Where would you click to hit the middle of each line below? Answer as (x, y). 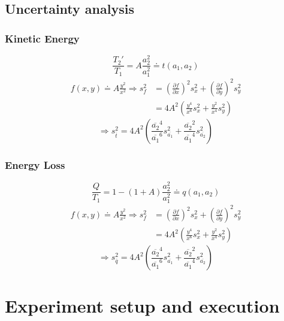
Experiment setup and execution (142, 306)
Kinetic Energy (42, 38)
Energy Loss (35, 164)
